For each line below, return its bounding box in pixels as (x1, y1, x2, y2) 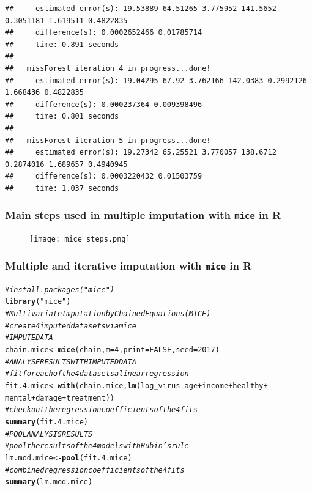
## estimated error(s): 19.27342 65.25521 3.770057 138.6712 (5, 148, 277, 157)
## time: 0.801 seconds (5, 112, 119, 121)
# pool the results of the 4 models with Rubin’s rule (5, 441, 189, 451)
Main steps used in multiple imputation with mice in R (5, 207, 281, 223)
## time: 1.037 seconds (5, 183, 119, 193)
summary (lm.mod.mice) (5, 478, 93, 487)
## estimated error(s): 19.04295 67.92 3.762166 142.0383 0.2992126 (5, 76, 307, 85)
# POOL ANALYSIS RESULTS (5, 429, 93, 438)
